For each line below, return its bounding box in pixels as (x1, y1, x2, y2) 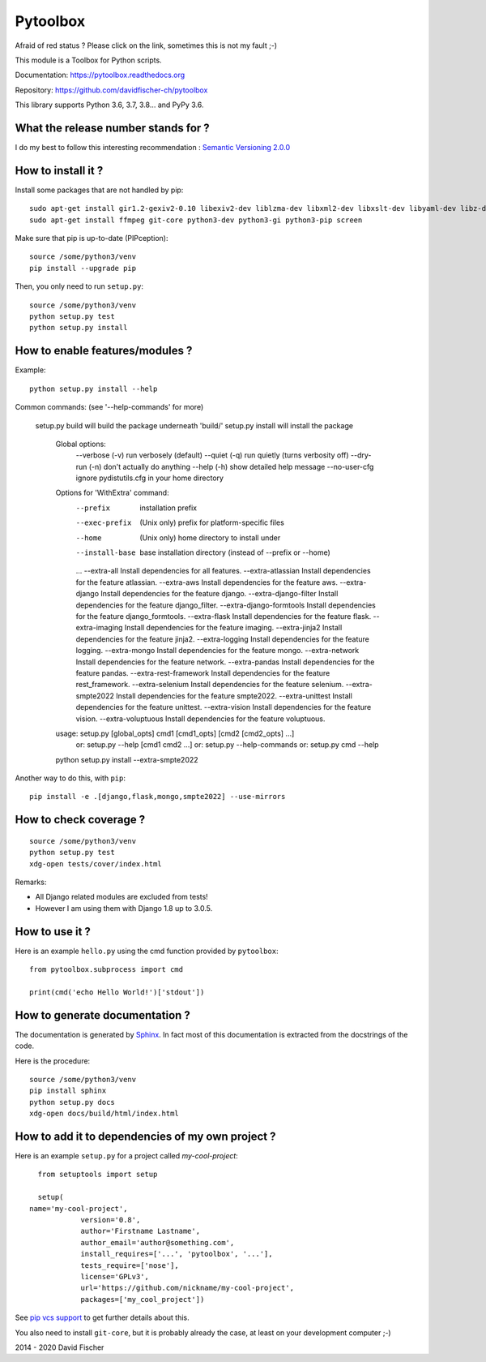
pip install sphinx (29, 1086, 107, 1095)
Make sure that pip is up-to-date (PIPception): (15, 234, 168, 243)
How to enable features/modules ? (15, 344, 193, 358)
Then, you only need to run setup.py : (15, 281, 143, 291)
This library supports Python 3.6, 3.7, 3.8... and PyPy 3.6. (15, 100, 204, 110)
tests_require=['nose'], (80, 1261, 180, 1270)
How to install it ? (15, 163, 104, 178)
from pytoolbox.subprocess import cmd (29, 965, 184, 974)
